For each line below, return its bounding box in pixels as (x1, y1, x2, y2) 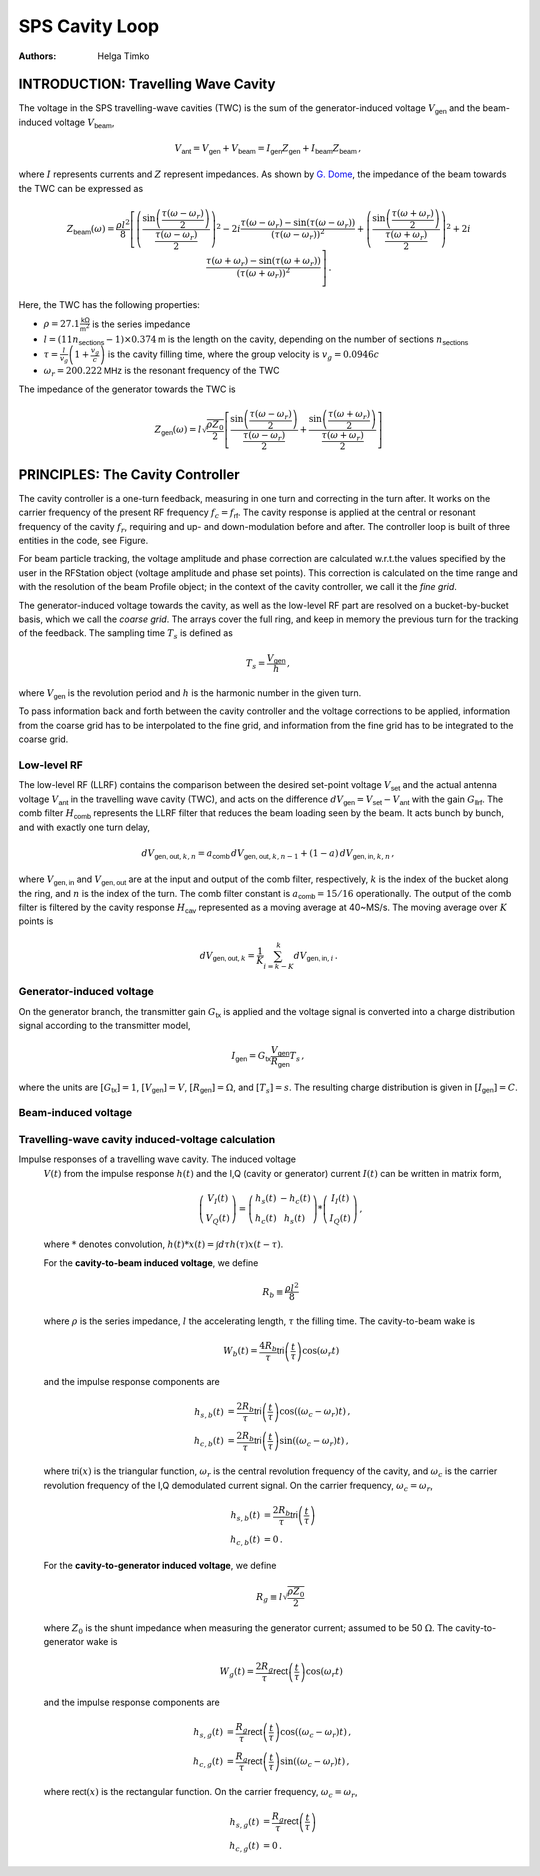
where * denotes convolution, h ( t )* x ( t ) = (43, 1238, 215, 1250)
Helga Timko (97, 50, 150, 62)
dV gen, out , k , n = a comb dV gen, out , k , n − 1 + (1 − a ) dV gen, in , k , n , (141, 847, 395, 861)
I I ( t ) (330, 1192, 350, 1206)
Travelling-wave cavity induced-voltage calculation (18, 1132, 276, 1146)
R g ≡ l (255, 1591, 283, 1604)
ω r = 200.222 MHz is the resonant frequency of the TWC (43, 365, 280, 379)
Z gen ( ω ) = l (154, 424, 202, 437)
